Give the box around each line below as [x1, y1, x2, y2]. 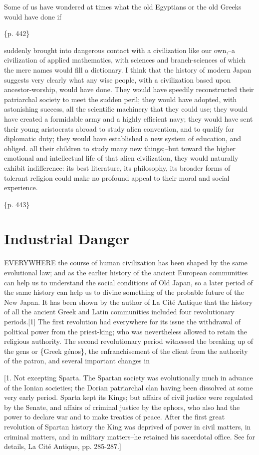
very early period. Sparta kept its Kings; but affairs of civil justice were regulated [4, 392, 253, 402]
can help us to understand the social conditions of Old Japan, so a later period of [4, 277, 253, 287]
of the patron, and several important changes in [4, 355, 150, 366]
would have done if [4, 11, 61, 22]
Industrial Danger [4, 228, 129, 249]
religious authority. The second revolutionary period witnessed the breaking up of [4, 336, 254, 346]
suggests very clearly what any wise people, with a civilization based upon [4, 74, 231, 85]
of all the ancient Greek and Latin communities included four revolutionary [4, 306, 235, 317]
